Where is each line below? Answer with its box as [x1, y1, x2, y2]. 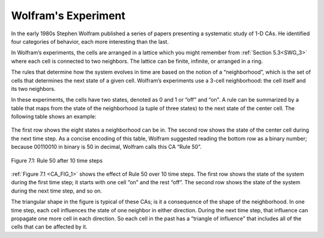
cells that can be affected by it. [11, 223, 88, 230]
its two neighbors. [11, 85, 56, 92]
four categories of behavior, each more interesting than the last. [11, 38, 169, 45]
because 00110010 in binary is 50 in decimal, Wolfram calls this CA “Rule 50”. [11, 144, 202, 151]
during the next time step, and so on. [11, 187, 102, 194]
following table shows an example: [11, 113, 97, 120]
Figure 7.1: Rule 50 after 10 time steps [11, 157, 103, 164]
